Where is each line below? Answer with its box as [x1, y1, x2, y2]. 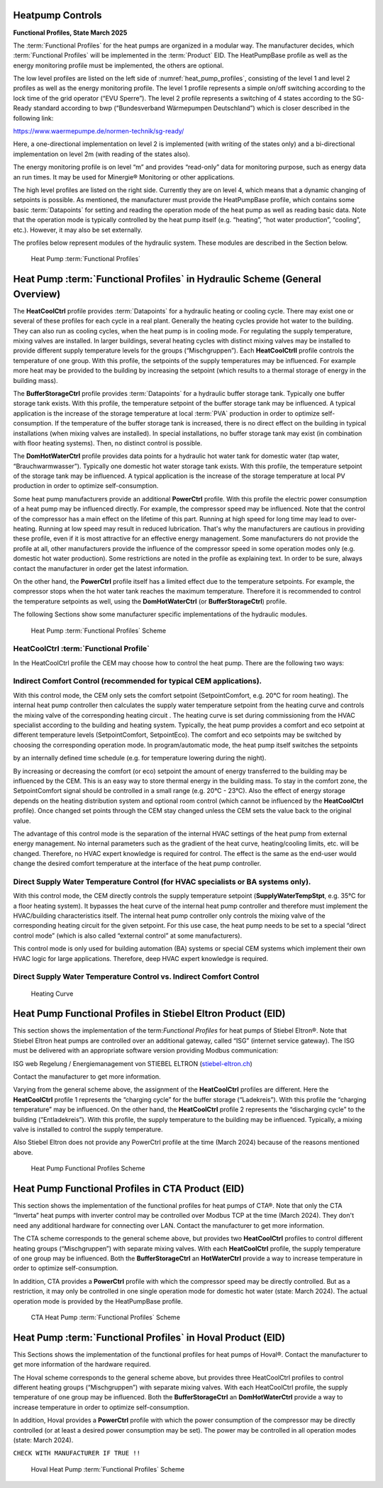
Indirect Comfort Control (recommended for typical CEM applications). [13, 676, 262, 686]
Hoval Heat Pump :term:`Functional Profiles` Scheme [30, 1465, 184, 1473]
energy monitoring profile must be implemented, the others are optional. [13, 61, 224, 70]
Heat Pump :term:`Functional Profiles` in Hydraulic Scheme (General [13, 273, 322, 285]
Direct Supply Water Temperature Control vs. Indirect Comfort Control [13, 972, 260, 982]
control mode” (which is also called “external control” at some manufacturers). [13, 931, 243, 940]
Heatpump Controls [13, 9, 102, 21]
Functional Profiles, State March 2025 [13, 28, 128, 37]
